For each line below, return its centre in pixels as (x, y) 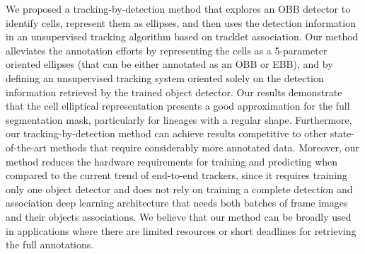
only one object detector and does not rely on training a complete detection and (179, 189)
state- (342, 133)
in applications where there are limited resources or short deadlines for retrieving (181, 230)
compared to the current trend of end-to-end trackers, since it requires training (176, 175)
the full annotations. (50, 244)
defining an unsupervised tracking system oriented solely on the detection (165, 77)
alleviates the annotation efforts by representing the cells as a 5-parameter (167, 50)
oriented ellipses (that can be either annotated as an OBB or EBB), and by (169, 64)
